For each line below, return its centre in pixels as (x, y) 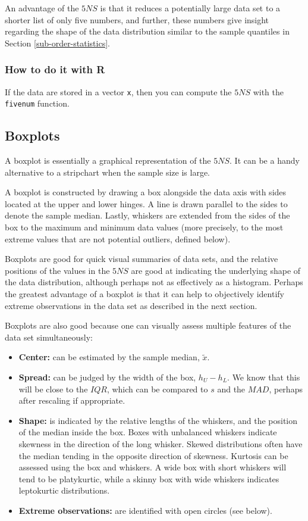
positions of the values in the (57, 270)
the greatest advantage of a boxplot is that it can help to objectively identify (144, 294)
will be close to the (53, 389)
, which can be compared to (157, 389)
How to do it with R (55, 69)
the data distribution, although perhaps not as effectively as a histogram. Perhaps (154, 282)
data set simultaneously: (49, 337)
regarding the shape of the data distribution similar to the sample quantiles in (147, 31)
